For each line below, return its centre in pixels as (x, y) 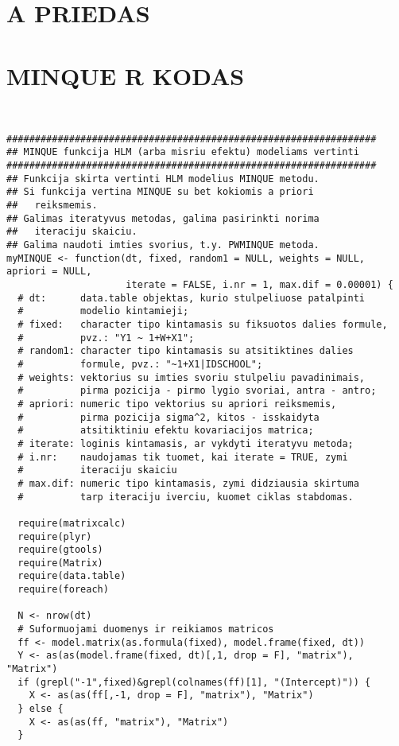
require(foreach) (63, 590)
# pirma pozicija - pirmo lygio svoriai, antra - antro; (197, 391)
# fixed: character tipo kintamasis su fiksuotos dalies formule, (203, 324)
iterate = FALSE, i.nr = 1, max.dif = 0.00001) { (260, 285)
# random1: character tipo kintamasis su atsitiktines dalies (186, 351)
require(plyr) (55, 536)
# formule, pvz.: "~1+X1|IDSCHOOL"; (140, 364)
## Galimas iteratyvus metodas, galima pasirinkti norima (163, 218)
